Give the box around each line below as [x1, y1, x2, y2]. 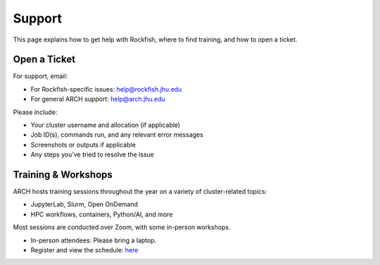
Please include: [13, 108, 58, 116]
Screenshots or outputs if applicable [30, 140, 137, 149]
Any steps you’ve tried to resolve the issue [30, 150, 154, 159]
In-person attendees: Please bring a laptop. [30, 236, 157, 245]
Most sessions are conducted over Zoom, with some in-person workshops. [13, 223, 231, 232]
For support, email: [13, 72, 68, 80]
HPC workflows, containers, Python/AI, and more [30, 210, 173, 218]
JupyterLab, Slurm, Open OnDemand [30, 200, 139, 209]
